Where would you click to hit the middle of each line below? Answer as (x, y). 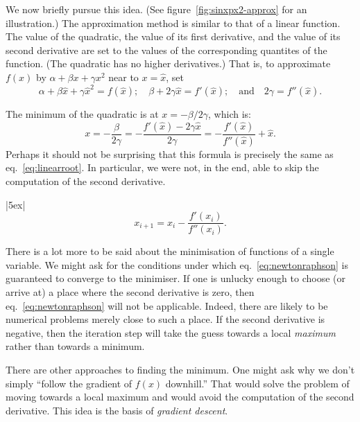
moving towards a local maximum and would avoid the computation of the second (180, 397)
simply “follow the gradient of (69, 383)
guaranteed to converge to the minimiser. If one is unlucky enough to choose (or (175, 278)
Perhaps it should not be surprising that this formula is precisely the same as (170, 153)
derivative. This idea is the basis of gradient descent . (117, 410)
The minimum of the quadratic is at (82, 114)
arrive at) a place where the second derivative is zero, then (130, 291)
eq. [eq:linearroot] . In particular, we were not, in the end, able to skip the (162, 167)
